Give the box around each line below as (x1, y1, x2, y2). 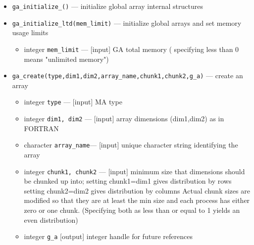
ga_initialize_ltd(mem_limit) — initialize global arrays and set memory (12, 17, 242, 28)
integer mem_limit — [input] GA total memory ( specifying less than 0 (24, 44, 239, 54)
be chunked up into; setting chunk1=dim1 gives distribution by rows (24, 176, 232, 186)
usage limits (12, 27, 49, 38)
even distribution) (24, 214, 78, 225)
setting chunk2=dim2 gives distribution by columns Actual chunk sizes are (24, 185, 250, 196)
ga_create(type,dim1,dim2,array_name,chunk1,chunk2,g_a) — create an (12, 70, 243, 81)
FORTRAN (24, 123, 59, 133)
